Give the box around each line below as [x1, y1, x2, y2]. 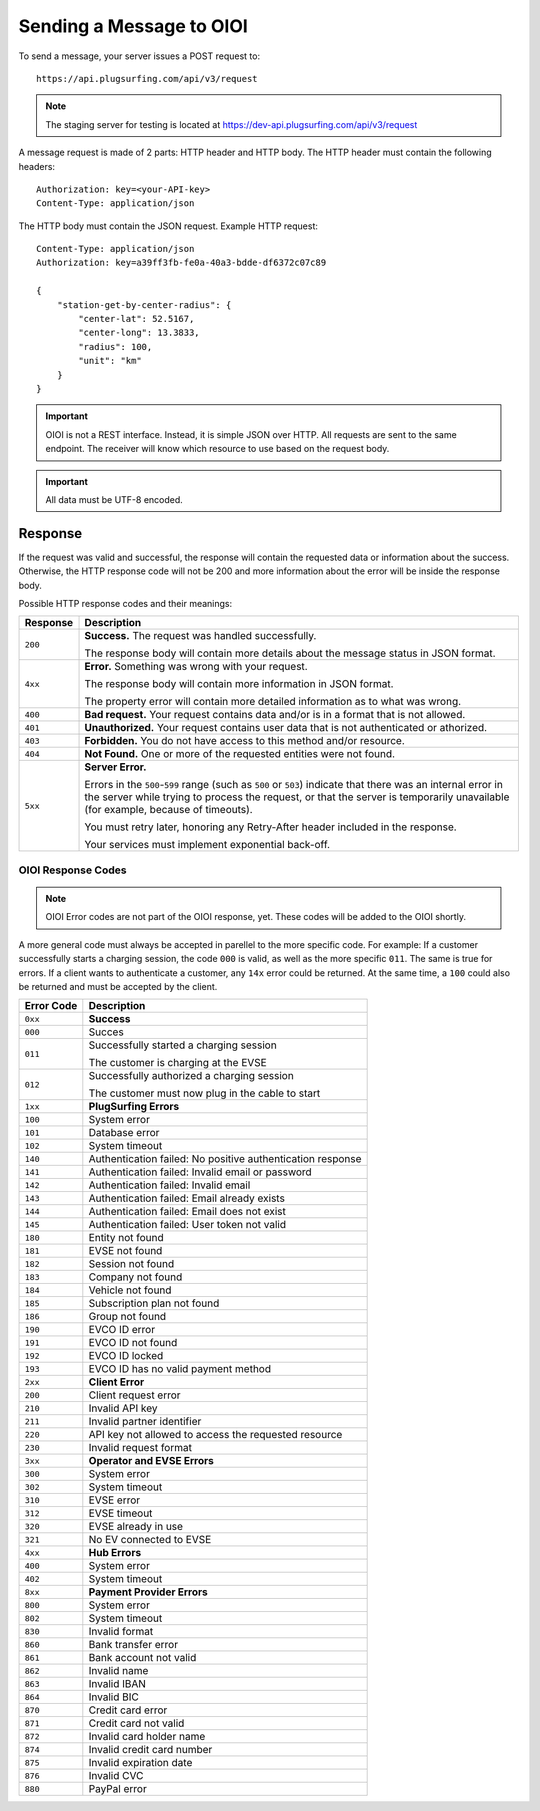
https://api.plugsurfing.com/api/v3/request [36, 73, 259, 84]
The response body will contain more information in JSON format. [84, 677, 394, 691]
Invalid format [88, 1625, 154, 1639]
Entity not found [88, 1231, 164, 1245]
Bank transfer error [88, 1638, 179, 1652]
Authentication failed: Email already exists [88, 1191, 285, 1205]
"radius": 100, [78, 341, 153, 352]
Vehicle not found [88, 1283, 172, 1297]
